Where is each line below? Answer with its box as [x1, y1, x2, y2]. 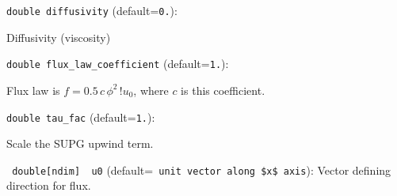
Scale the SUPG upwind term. [6, 135, 154, 152]
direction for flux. [6, 177, 91, 194]
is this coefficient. [181, 81, 265, 98]
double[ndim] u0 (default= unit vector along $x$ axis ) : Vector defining [12, 161, 391, 178]
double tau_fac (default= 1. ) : [6, 108, 155, 125]
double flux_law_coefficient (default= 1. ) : [6, 55, 229, 72]
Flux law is [6, 81, 60, 98]
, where [133, 81, 169, 98]
